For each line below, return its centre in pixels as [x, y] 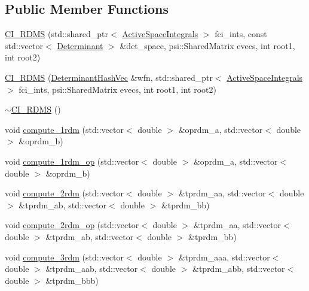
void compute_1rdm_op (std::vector [72, 161]
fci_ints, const [241, 34]
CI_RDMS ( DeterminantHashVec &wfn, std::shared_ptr [109, 77]
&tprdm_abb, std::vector [239, 269]
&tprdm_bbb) [72, 280]
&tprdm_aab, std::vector [92, 269]
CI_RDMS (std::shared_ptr [56, 34]
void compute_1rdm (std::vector [64, 129]
